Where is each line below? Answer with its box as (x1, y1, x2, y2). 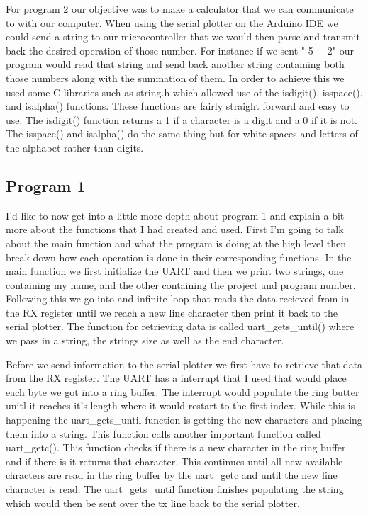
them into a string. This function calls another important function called (6, 426, 321, 441)
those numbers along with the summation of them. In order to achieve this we (6, 70, 345, 85)
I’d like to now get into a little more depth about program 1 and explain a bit (6, 208, 345, 222)
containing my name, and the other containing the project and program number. (6, 277, 356, 292)
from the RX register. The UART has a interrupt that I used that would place (6, 370, 347, 385)
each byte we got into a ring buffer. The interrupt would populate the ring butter (6, 384, 359, 399)
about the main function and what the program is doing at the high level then (6, 235, 347, 250)
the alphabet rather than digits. (6, 140, 144, 154)
